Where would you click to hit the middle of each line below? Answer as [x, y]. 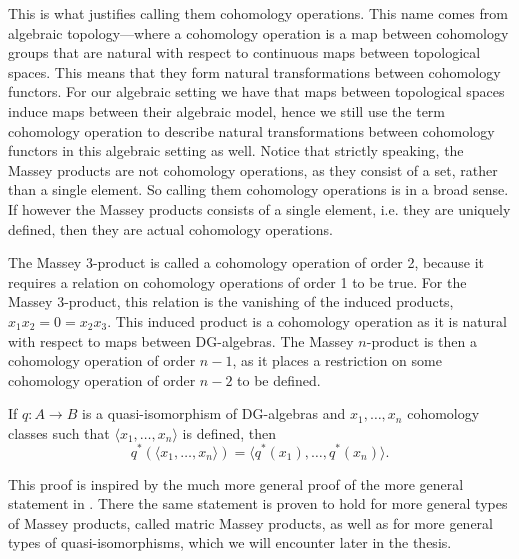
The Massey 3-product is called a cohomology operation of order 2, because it [246, 262]
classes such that [59, 432]
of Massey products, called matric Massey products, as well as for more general [250, 522]
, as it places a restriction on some [337, 360]
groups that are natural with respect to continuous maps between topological [244, 52]
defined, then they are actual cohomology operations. [170, 228]
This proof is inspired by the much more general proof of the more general [236, 483]
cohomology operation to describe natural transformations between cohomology [251, 130]
